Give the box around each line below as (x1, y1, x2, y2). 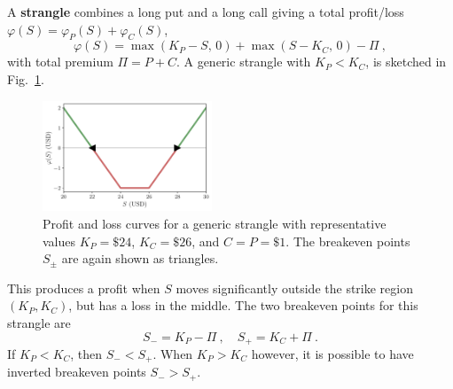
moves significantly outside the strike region (176, 278, 413, 297)
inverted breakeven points (7, 362, 146, 381)
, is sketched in (365, 52, 447, 71)
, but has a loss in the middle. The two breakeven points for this (68, 296, 418, 315)
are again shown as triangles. (61, 249, 219, 268)
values (43, 231, 76, 250)
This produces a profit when (7, 278, 160, 297)
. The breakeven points (285, 231, 410, 250)
